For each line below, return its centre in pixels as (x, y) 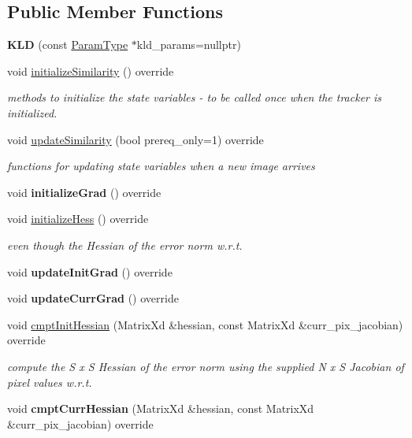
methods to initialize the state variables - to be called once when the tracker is (195, 97)
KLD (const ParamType (68, 45)
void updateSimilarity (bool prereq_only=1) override (135, 139)
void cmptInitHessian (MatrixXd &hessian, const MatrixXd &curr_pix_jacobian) (205, 324)
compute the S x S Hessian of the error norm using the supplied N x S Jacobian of (206, 366)
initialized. (32, 112)
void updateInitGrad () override (90, 271)
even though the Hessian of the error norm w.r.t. (125, 245)
